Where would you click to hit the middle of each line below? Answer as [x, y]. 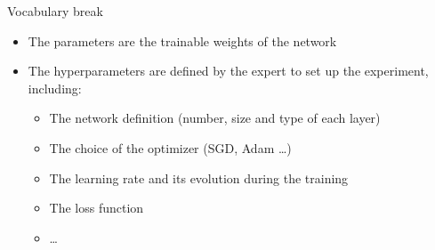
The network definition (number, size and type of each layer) [215, 118]
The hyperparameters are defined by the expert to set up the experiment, [228, 71]
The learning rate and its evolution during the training [199, 177]
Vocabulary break [55, 11]
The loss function [97, 208]
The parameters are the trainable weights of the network [182, 40]
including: [55, 88]
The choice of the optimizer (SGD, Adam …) [170, 147]
